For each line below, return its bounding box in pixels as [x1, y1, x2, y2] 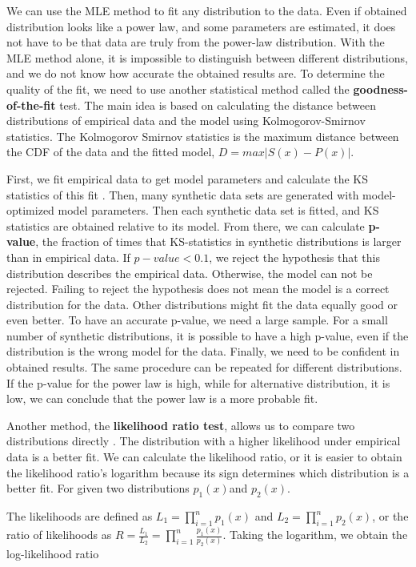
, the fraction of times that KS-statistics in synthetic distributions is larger [35, 233, 402, 250]
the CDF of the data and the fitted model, [6, 143, 215, 160]
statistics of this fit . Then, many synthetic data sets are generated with [6, 186, 359, 203]
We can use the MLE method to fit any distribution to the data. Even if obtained [6, 2, 407, 18]
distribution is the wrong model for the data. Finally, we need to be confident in [6, 343, 400, 360]
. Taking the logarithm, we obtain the [222, 526, 408, 543]
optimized [6, 202, 54, 219]
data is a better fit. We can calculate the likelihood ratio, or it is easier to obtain [6, 448, 402, 465]
